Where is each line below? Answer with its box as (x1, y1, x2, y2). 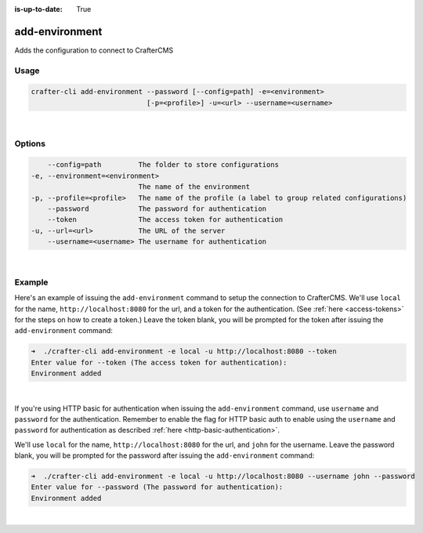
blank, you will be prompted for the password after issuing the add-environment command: (14, 451, 315, 460)
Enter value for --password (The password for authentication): (31, 483, 284, 491)
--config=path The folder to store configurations (47, 161, 280, 169)
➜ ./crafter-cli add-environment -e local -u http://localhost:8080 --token (31, 347, 337, 356)
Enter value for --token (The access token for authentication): (31, 357, 287, 367)
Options (14, 138, 46, 149)
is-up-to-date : (14, 5, 63, 13)
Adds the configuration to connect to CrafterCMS (14, 45, 174, 55)
